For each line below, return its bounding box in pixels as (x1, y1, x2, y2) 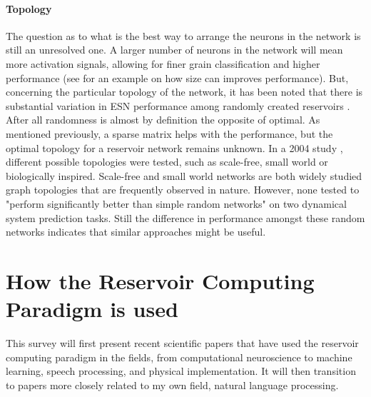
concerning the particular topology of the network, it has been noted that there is (6, 84, 363, 99)
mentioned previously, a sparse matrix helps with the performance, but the (6, 126, 333, 141)
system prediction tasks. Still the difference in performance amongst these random (6, 210, 365, 225)
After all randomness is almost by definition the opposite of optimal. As (6, 112, 320, 127)
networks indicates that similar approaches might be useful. (6, 224, 266, 239)
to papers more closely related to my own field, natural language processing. (6, 377, 339, 392)
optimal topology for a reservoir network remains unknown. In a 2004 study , (6, 140, 343, 155)
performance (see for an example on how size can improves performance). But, (6, 70, 349, 85)
